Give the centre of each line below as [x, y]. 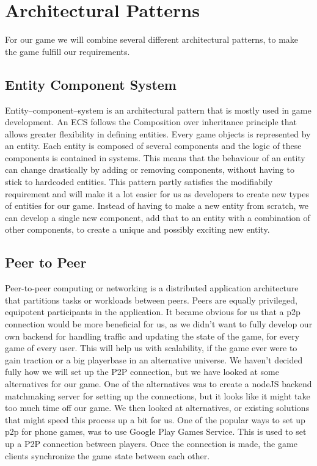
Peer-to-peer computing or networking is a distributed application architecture [152, 288]
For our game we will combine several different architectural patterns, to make [152, 39]
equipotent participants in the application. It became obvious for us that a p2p [153, 312]
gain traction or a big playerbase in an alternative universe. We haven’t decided [154, 359]
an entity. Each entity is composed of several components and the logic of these [153, 146]
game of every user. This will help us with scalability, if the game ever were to [151, 348]
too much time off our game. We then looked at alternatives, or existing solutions [157, 408]
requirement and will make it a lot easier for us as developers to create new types [157, 193]
